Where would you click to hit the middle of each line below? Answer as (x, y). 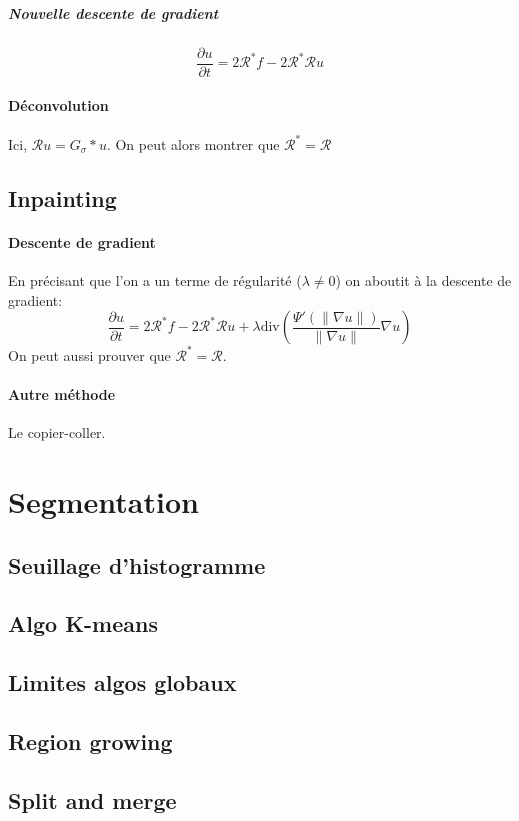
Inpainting (62, 197)
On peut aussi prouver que (89, 354)
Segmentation (103, 500)
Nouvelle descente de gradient (113, 12)
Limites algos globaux (122, 682)
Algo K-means (83, 623)
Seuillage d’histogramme (137, 564)
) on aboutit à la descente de (423, 280)
